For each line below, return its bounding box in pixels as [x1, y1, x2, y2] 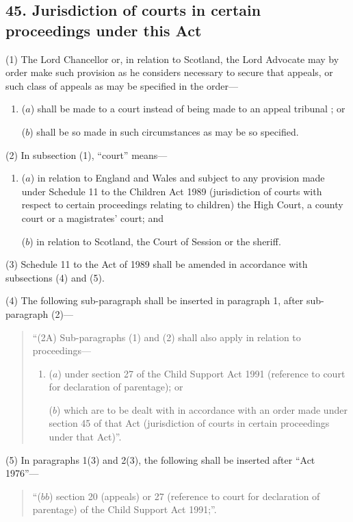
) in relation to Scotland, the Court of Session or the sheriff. [29, 234, 281, 248]
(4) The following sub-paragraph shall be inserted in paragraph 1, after [5, 293, 304, 308]
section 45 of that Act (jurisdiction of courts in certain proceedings [49, 416, 330, 430]
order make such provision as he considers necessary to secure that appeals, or [5, 65, 333, 79]
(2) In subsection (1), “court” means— [5, 147, 168, 162]
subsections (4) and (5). [5, 270, 105, 284]
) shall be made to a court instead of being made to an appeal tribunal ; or [30, 101, 345, 116]
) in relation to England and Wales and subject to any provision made [30, 171, 325, 185]
